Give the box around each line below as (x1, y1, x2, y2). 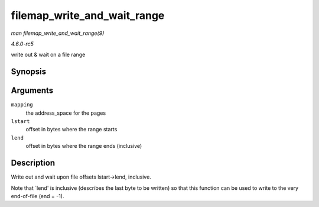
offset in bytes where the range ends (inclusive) (25, 143, 142, 150)
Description (11, 158, 56, 168)
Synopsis (11, 67, 47, 77)
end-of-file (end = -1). (11, 192, 64, 199)
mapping (11, 101, 34, 108)
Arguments (11, 86, 54, 96)
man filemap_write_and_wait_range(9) (11, 30, 105, 37)
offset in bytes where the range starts (25, 126, 118, 133)
